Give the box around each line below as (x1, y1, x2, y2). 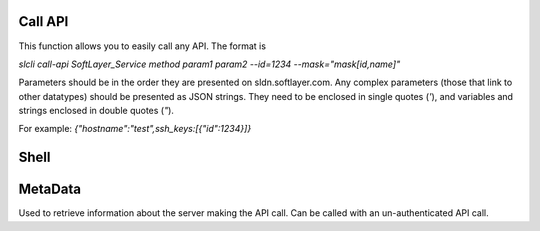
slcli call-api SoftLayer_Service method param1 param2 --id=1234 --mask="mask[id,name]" (18, 58, 401, 70)
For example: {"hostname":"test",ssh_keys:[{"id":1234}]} (18, 123, 252, 135)
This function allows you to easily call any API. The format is (18, 40, 267, 52)
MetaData (18, 181, 82, 198)
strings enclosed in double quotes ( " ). (18, 105, 175, 117)
